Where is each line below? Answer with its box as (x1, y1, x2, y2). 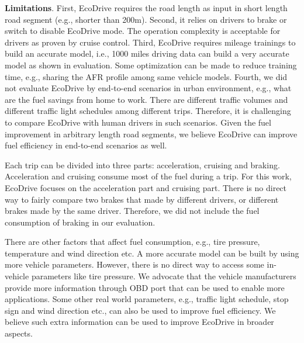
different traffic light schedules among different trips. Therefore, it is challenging (5, 105, 291, 117)
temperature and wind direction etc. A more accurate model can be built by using (5, 247, 299, 259)
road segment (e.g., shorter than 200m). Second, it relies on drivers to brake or (5, 13, 287, 25)
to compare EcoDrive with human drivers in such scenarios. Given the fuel (5, 116, 271, 128)
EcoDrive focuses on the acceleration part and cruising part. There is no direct (5, 181, 287, 193)
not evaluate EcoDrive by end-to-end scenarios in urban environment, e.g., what (5, 82, 292, 94)
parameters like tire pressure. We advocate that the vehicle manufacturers (31, 270, 296, 282)
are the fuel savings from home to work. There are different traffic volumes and (5, 93, 288, 105)
